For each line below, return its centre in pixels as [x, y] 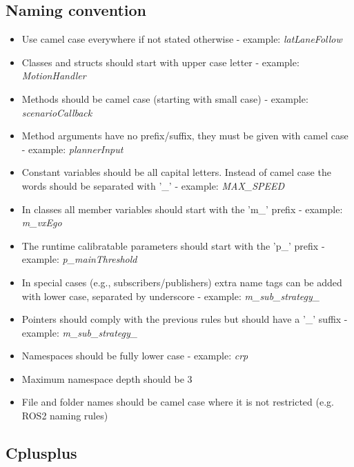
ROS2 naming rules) [65, 416]
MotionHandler [54, 76]
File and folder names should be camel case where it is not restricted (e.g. [178, 402]
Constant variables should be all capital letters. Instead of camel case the [176, 172]
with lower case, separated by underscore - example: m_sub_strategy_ [171, 296]
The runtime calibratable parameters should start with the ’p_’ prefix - [173, 245]
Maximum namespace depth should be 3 [107, 378]
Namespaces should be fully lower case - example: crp [135, 356]
